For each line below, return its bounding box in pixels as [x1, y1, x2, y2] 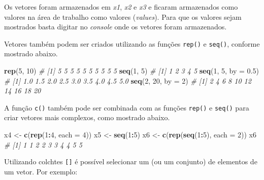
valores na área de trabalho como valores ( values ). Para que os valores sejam [4, 11, 242, 22]
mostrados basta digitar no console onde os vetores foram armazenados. [4, 21, 227, 32]
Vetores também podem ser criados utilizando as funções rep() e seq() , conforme [4, 38, 260, 49]
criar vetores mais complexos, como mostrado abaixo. [4, 112, 170, 123]
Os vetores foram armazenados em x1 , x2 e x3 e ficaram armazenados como [4, 2, 238, 12]
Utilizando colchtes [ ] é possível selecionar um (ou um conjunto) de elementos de [4, 156, 257, 167]
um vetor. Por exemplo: [4, 166, 78, 176]
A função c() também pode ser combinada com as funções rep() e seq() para [4, 102, 249, 113]
